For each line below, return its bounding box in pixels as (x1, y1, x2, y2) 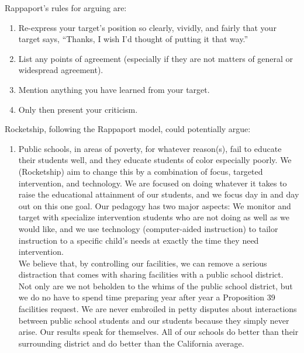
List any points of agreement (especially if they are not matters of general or (18, 52, 293, 64)
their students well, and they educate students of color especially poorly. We (18, 154, 292, 166)
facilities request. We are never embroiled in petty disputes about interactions (18, 303, 297, 315)
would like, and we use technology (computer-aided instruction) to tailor (18, 222, 278, 234)
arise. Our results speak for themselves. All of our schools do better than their (18, 326, 299, 338)
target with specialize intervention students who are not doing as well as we (18, 211, 290, 223)
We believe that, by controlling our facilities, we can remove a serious (18, 257, 267, 269)
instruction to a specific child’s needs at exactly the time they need (18, 234, 259, 246)
